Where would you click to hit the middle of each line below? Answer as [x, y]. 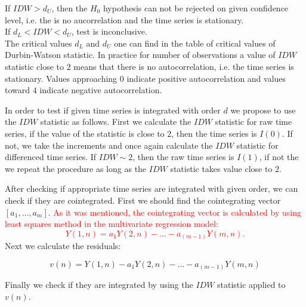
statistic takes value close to [221, 168]
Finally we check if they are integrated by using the [99, 285]
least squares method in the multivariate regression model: [112, 224]
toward [18, 90]
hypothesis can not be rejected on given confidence [196, 8]
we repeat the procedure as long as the [76, 168]
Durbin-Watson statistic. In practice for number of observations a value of [140, 55]
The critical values [38, 43]
